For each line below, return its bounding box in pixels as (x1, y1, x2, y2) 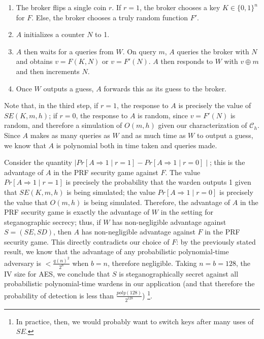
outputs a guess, (43, 83, 94, 93)
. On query (122, 46, 156, 56)
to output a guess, (196, 129, 253, 140)
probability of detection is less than (4, 290, 114, 300)
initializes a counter (23, 29, 85, 40)
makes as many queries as (30, 129, 110, 140)
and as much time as (121, 129, 186, 140)
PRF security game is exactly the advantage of (4, 207, 150, 217)
